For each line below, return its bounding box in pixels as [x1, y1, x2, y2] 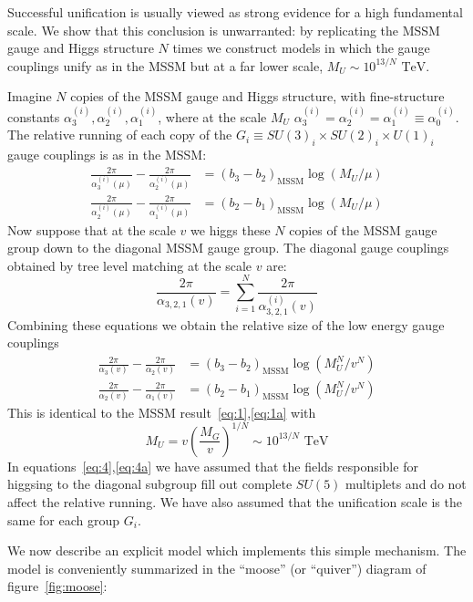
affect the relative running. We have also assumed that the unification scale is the [7, 493, 462, 512]
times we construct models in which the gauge [172, 38, 430, 57]
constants [7, 107, 60, 126]
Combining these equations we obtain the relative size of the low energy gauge [7, 315, 445, 334]
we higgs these [190, 220, 271, 239]
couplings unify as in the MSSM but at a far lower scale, [7, 56, 324, 75]
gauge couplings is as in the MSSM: [7, 145, 207, 164]
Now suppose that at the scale [7, 220, 176, 239]
